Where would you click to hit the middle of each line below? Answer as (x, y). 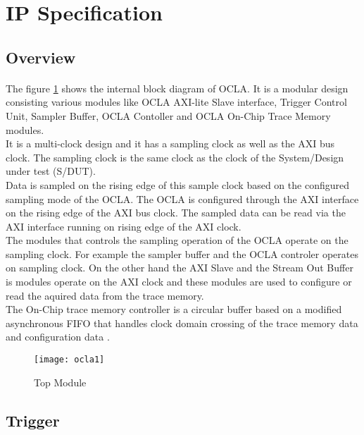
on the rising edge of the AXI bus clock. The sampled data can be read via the (176, 213)
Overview (41, 57)
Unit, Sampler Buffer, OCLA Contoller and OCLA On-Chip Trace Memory (168, 115)
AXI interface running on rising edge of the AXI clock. (124, 226)
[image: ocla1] (69, 360)
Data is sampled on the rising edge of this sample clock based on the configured (177, 184)
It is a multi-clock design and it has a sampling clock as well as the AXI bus (170, 143)
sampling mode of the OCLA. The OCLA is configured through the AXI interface (182, 198)
